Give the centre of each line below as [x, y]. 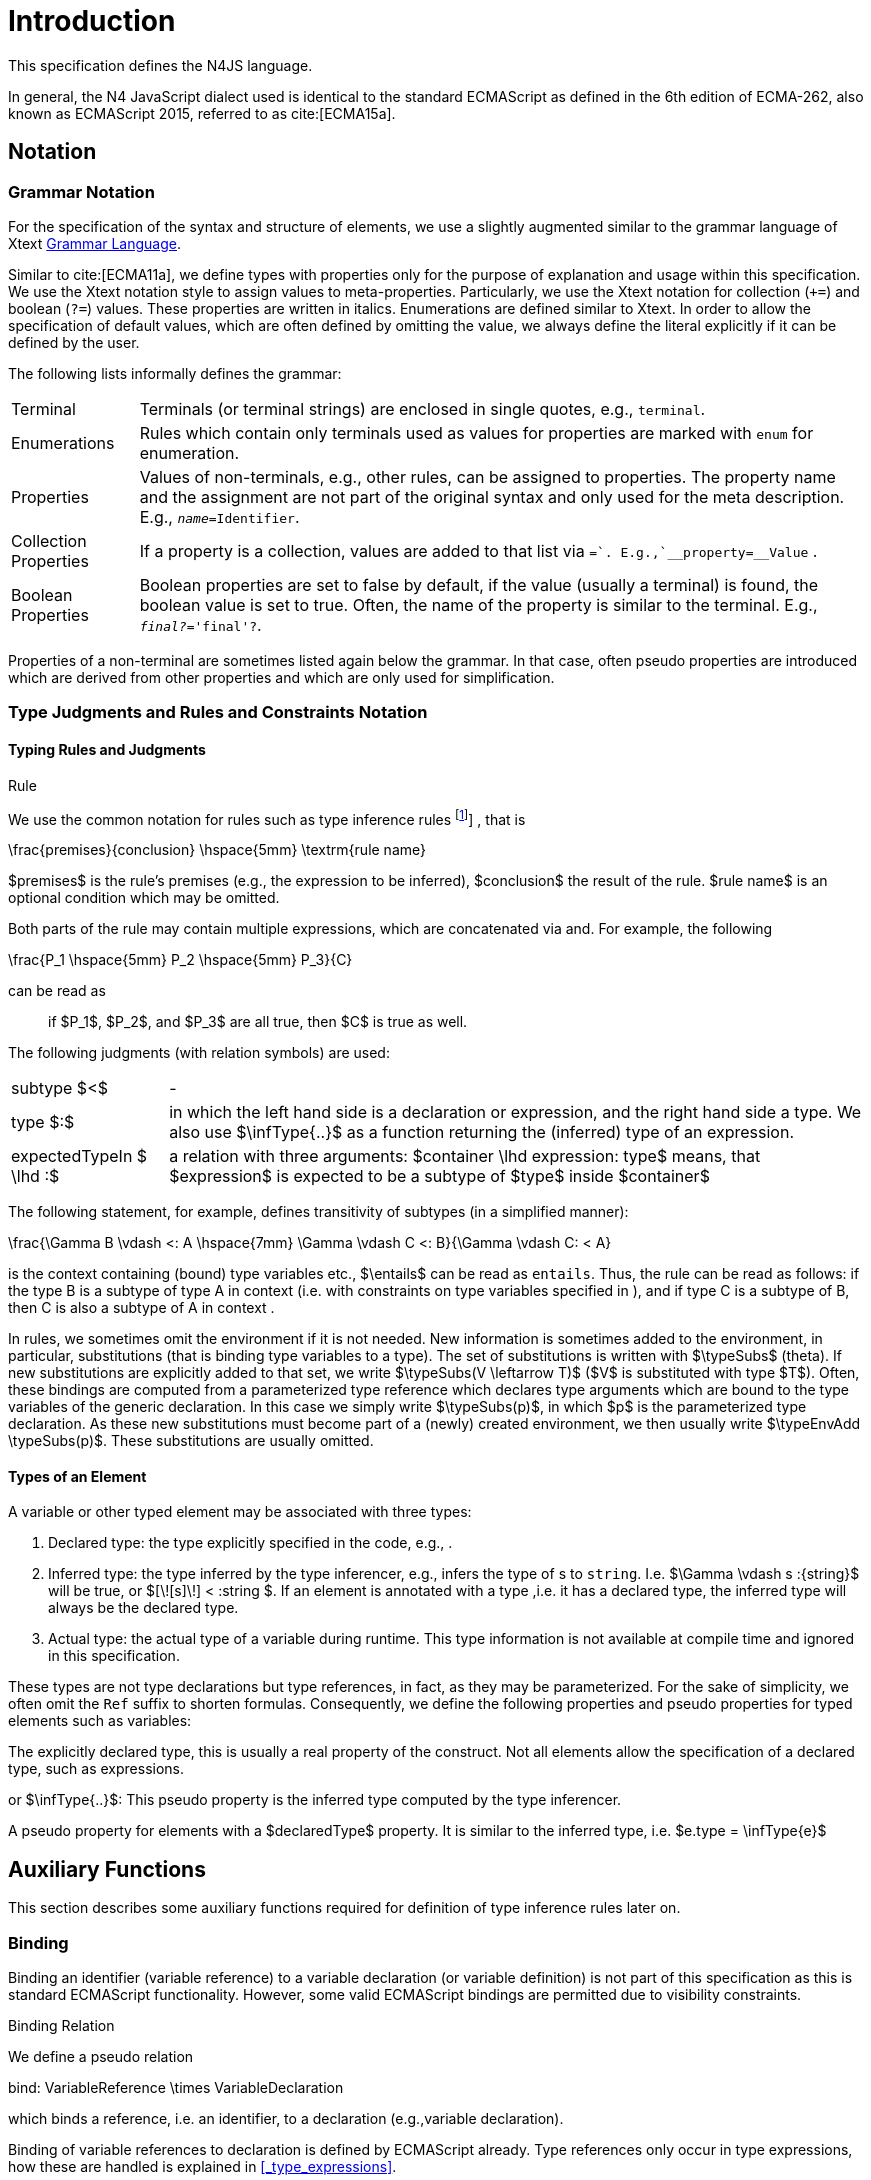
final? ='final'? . [200, 624]
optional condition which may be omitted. [144, 898]
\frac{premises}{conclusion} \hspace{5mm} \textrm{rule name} [217, 850]
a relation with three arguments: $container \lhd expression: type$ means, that [465, 1156]
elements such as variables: [100, 1721]
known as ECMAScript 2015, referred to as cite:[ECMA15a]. [202, 113]
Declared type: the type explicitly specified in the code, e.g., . [250, 1543]
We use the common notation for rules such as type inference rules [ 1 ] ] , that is [267, 817]
